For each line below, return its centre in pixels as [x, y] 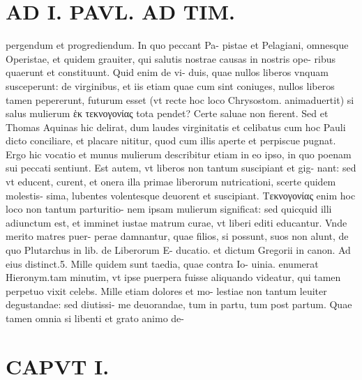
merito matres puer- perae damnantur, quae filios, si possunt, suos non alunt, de [177, 236]
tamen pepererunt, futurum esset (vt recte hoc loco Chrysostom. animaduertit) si [180, 99]
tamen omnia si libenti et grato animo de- [95, 318]
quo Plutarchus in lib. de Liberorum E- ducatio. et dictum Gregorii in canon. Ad [178, 250]
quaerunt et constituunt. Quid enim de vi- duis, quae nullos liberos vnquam [167, 72]
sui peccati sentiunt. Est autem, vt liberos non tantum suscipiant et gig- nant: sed [181, 168]
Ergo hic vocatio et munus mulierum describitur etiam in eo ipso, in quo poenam [179, 154]
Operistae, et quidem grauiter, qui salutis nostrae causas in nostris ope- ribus [171, 58]
